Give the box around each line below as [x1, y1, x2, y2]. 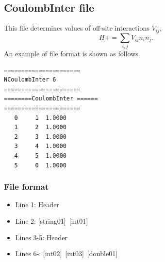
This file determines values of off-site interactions [4, 23, 149, 33]
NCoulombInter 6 [4, 76, 56, 83]
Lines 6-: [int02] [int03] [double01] [15, 248, 118, 259]
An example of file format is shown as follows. [4, 48, 140, 58]
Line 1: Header [15, 199, 59, 210]
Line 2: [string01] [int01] [15, 215, 88, 226]
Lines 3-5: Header [15, 232, 68, 242]
